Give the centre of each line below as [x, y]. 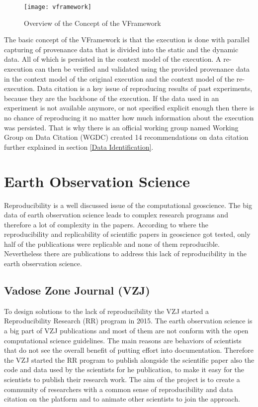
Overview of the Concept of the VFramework [92, 23]
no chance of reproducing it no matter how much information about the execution [129, 117]
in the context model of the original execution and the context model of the [119, 78]
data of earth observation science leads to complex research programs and [116, 215]
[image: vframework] [58, 7]
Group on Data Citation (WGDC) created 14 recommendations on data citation [126, 137]
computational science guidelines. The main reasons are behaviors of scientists [123, 340]
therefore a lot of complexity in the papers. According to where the [106, 224]
